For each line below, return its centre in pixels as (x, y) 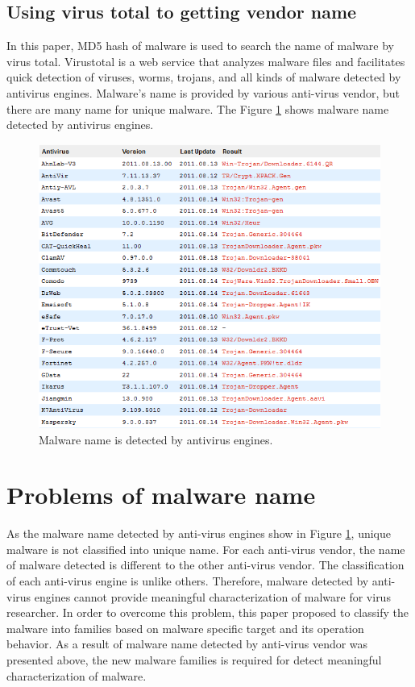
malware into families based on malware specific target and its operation (185, 628)
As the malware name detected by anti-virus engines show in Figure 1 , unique (199, 533)
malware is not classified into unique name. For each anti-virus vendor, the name (206, 549)
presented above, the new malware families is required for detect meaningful (194, 660)
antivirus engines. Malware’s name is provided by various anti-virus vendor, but (203, 92)
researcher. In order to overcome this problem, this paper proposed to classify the (207, 612)
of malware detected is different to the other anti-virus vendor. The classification (205, 565)
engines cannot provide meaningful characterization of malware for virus (212, 596)
